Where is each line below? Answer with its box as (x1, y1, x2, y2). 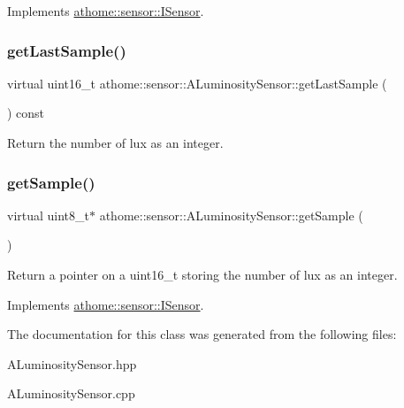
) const (7, 104, 45, 122)
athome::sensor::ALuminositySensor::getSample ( (99, 205, 363, 224)
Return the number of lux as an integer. (7, 134, 224, 151)
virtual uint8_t (7, 205, 90, 224)
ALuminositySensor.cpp (7, 384, 135, 403)
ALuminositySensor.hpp (7, 354, 137, 373)
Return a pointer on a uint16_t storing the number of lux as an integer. (7, 266, 398, 283)
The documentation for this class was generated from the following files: (7, 325, 397, 343)
